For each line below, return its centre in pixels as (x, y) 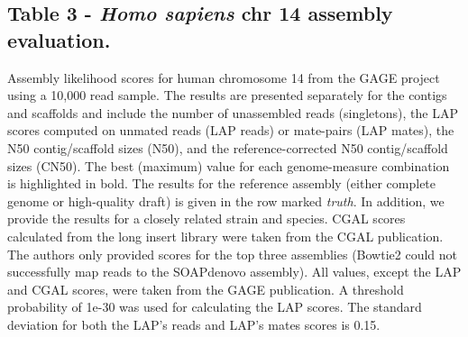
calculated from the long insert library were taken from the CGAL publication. (225, 236)
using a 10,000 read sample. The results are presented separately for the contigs (227, 95)
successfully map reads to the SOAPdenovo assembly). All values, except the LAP (234, 272)
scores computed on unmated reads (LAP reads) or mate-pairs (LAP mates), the (231, 130)
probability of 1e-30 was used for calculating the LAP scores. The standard (215, 307)
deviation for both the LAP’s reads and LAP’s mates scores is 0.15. (194, 324)
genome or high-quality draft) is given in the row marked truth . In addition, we (226, 200)
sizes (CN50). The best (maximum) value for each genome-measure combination (229, 165)
